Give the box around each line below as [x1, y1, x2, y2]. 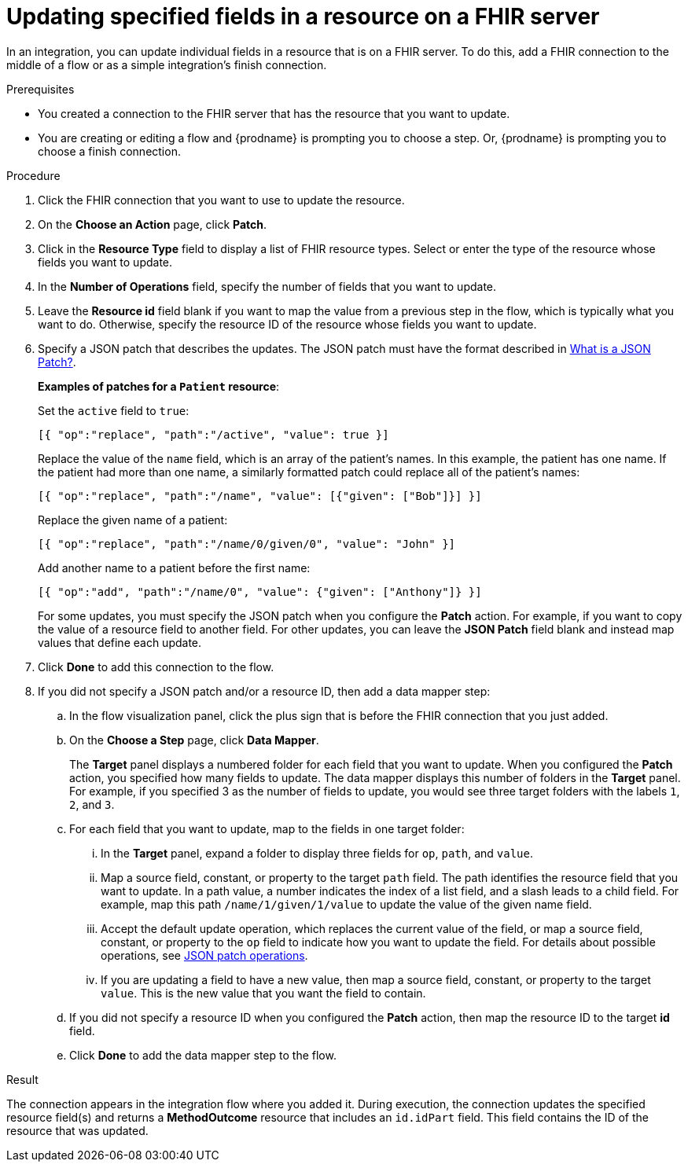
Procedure [6, 168, 61, 182]
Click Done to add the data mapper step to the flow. [69, 1048, 337, 1062]
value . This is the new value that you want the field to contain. [101, 986, 426, 1000]
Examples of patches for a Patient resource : [38, 379, 280, 393]
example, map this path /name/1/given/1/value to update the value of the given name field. [101, 897, 592, 911]
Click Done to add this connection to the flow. [38, 659, 274, 674]
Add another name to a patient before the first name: [38, 560, 311, 575]
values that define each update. [38, 635, 202, 649]
